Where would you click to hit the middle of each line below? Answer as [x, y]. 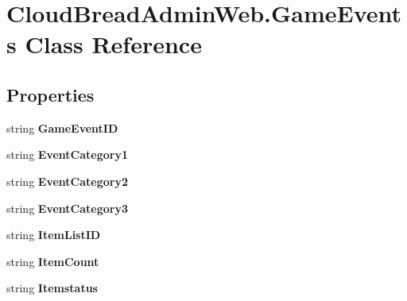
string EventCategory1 [67, 154]
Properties [50, 94]
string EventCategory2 [67, 181]
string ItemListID [54, 235]
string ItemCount [53, 261]
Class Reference [113, 44]
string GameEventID [62, 127]
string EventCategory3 [67, 208]
